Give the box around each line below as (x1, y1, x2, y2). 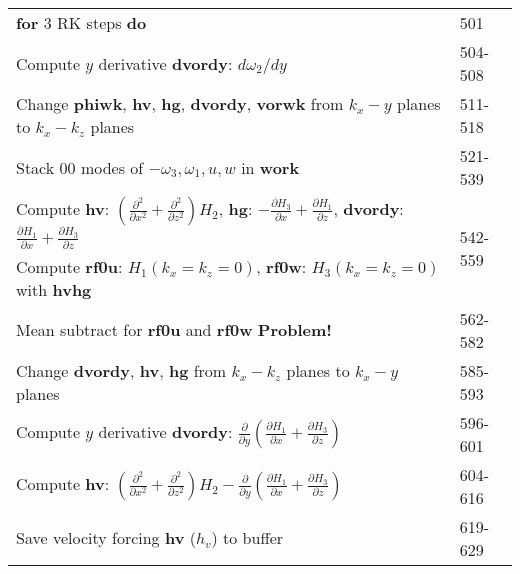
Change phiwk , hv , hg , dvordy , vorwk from (16, 92, 344, 115)
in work (241, 155, 300, 179)
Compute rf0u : (16, 254, 123, 278)
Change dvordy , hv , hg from (16, 358, 227, 382)
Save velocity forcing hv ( (16, 526, 196, 550)
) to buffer (211, 526, 284, 550)
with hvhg (16, 277, 92, 301)
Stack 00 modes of (16, 155, 144, 179)
